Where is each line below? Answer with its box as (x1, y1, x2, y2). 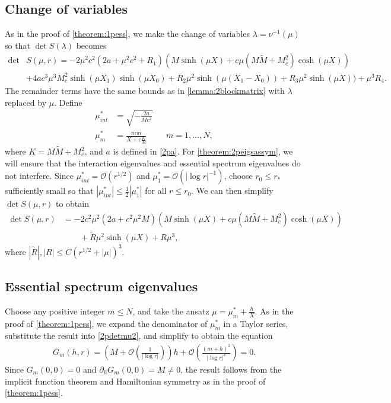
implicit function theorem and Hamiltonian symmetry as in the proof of (5, 374, 266, 387)
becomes (76, 39, 107, 51)
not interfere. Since (5, 169, 74, 182)
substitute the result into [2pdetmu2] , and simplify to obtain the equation (5, 329, 273, 342)
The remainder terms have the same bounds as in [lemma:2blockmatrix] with (5, 84, 285, 96)
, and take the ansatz (132, 304, 209, 317)
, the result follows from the (180, 363, 282, 376)
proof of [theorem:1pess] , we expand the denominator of (5, 317, 208, 329)
